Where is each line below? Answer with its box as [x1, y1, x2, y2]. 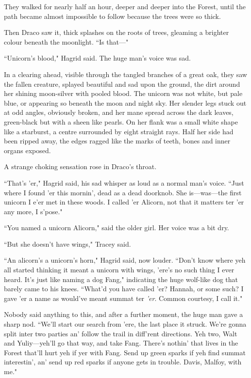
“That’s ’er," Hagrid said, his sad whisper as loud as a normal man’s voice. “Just [4, 177, 244, 188]
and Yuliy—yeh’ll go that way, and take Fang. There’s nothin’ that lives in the [4, 338, 238, 348]
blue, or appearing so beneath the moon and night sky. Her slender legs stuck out [4, 97, 247, 108]
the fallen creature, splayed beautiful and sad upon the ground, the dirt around [4, 79, 240, 89]
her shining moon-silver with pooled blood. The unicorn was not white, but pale [4, 88, 243, 98]
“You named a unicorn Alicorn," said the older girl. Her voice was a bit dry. [4, 222, 229, 233]
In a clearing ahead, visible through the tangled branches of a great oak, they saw [4, 69, 247, 79]
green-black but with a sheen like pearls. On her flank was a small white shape [4, 116, 238, 126]
